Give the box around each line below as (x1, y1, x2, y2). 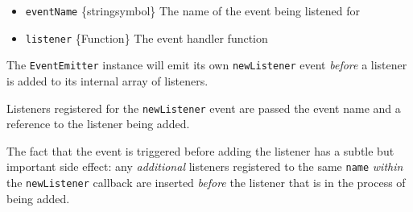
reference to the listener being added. (6, 115, 190, 132)
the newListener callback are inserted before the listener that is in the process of (6, 174, 406, 191)
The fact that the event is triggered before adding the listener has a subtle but (6, 142, 394, 159)
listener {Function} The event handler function (25, 29, 268, 46)
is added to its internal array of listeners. (6, 72, 209, 89)
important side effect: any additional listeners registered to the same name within (6, 158, 403, 175)
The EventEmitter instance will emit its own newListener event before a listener (6, 56, 407, 73)
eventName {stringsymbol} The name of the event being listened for (25, 2, 360, 19)
